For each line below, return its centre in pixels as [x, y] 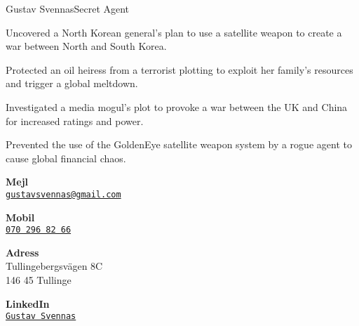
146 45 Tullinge [39, 280]
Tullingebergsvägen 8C [54, 266]
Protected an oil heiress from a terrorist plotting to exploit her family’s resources [179, 69]
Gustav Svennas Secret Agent [68, 8]
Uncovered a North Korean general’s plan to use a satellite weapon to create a [174, 32]
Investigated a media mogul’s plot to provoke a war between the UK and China [177, 106]
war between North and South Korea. [86, 46]
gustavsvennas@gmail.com [63, 194]
